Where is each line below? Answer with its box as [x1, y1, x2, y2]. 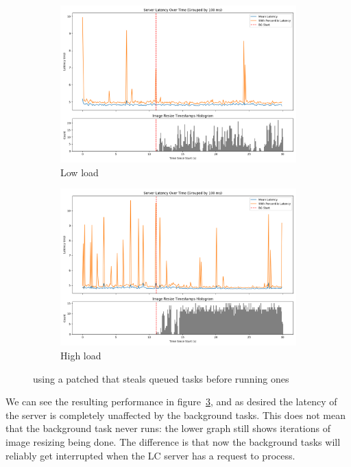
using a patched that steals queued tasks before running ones [33, 371, 289, 385]
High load [60, 348, 101, 362]
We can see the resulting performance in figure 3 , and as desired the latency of [5, 394, 337, 409]
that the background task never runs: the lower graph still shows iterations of [5, 421, 330, 435]
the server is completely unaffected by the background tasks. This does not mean [5, 407, 346, 422]
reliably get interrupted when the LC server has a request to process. [5, 448, 295, 462]
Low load [60, 165, 99, 179]
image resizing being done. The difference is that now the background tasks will [5, 434, 341, 448]
